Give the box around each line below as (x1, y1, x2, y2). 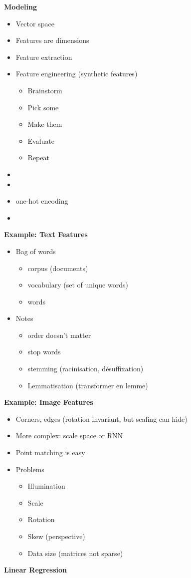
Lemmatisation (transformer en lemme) (27, 380, 148, 390)
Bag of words (15, 246, 56, 256)
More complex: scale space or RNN (15, 430, 123, 441)
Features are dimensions (15, 35, 89, 45)
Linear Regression (4, 565, 67, 575)
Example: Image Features (4, 397, 93, 407)
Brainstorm (27, 85, 62, 95)
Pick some (27, 102, 59, 112)
